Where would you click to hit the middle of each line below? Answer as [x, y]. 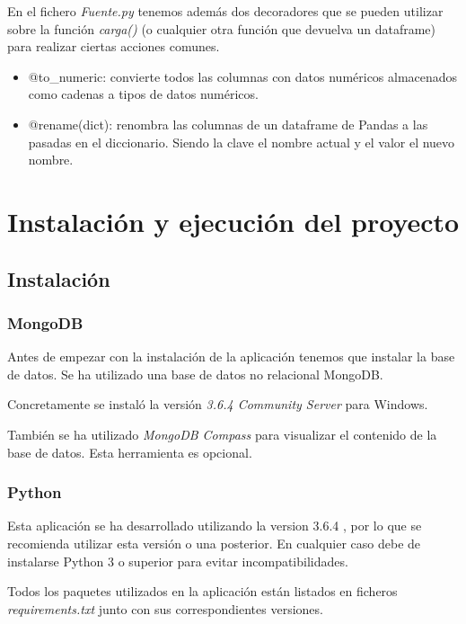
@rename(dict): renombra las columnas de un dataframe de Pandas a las [228, 124]
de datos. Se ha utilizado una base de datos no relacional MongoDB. [195, 374]
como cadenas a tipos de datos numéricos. [143, 94]
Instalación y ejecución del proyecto [233, 221]
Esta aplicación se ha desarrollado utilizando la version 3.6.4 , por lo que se [215, 526]
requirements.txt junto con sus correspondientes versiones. [165, 608]
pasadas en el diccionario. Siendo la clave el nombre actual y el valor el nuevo [242, 142]
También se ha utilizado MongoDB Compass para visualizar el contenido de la [222, 434]
